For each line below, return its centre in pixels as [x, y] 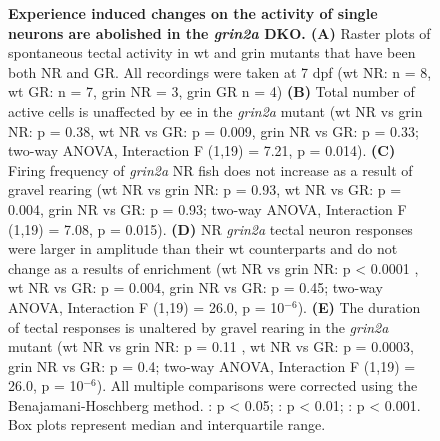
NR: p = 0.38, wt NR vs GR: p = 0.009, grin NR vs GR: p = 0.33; [213, 130]
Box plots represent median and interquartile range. [167, 424]
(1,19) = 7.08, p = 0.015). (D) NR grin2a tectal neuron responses [210, 228]
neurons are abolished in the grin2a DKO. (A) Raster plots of [219, 32]
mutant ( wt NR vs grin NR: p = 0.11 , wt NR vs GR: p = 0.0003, [211, 346]
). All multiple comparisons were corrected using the [257, 385]
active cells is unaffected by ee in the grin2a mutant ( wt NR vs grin [215, 110]
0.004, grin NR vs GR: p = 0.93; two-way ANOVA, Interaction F [207, 208]
